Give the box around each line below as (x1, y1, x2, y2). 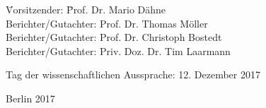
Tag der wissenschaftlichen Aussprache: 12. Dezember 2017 (6, 67, 260, 82)
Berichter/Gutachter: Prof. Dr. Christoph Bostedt (6, 30, 222, 44)
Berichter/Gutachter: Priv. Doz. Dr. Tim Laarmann (6, 43, 231, 58)
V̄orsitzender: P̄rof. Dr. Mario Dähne (6, 2, 166, 16)
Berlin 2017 (6, 90, 55, 105)
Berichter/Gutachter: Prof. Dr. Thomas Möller (6, 16, 208, 30)
